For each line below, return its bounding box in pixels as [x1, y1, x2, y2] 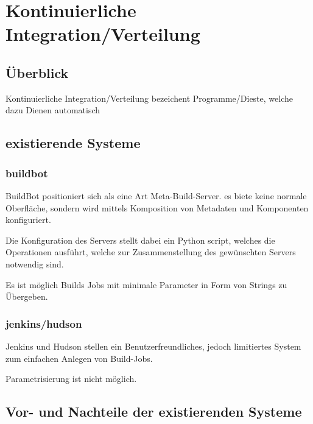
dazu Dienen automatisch [5, 104, 100, 116]
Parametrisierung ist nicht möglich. [5, 372, 137, 385]
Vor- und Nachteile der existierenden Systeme [5, 402, 302, 421]
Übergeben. [5, 290, 48, 303]
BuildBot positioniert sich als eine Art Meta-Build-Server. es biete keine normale [5, 189, 307, 202]
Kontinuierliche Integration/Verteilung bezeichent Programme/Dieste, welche [5, 91, 293, 104]
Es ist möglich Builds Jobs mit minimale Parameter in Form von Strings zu [5, 278, 287, 291]
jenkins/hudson [5, 316, 82, 331]
